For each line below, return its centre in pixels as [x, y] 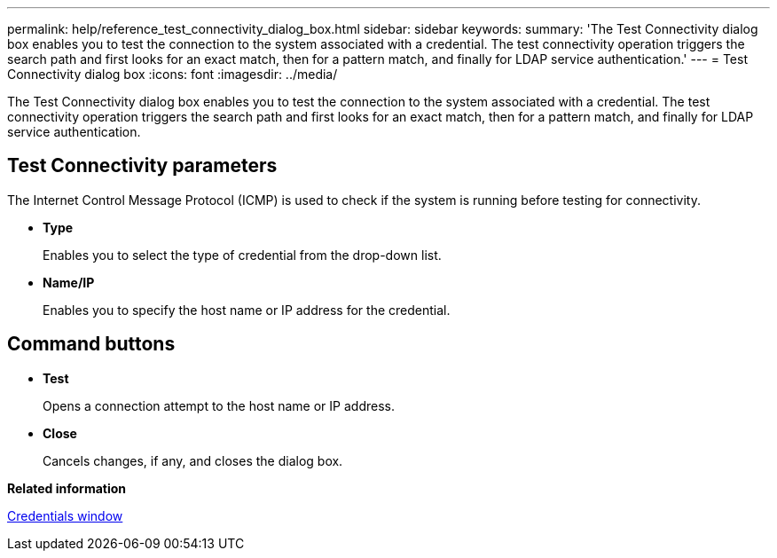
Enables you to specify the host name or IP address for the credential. [247, 310]
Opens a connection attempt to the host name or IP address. [219, 405]
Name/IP [69, 282]
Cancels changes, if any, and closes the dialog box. [193, 460]
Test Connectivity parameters [142, 166]
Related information [67, 488]
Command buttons [91, 344]
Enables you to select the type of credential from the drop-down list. [242, 255]
